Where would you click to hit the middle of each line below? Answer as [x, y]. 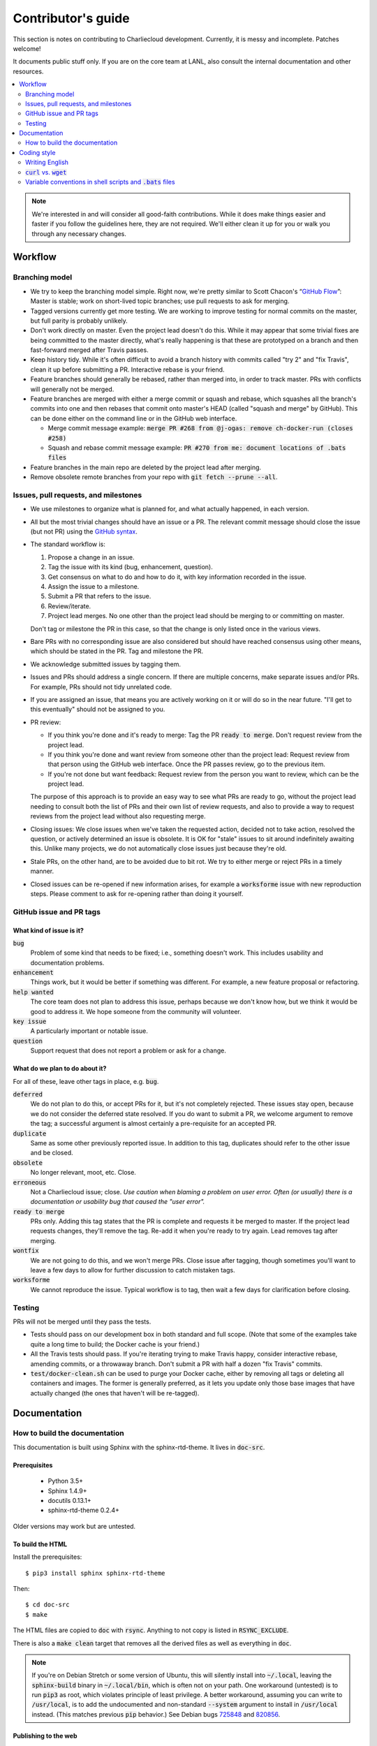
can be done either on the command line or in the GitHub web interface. [134, 418]
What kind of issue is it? [48, 930]
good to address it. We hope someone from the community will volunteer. [136, 1011]
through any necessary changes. [79, 233]
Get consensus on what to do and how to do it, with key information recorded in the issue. [177, 577]
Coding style [37, 152]
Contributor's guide [71, 18]
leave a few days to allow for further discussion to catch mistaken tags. [133, 1270]
